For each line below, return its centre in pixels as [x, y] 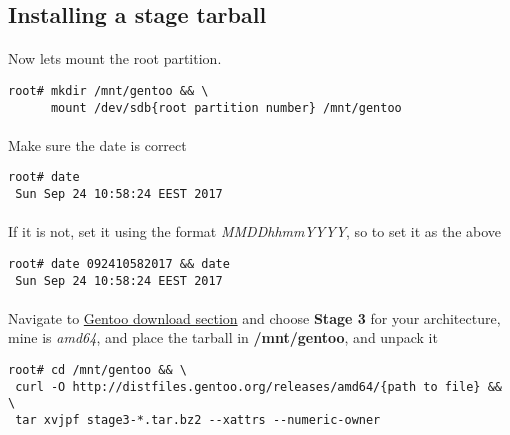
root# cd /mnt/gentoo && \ [97, 370]
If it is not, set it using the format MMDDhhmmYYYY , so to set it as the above [255, 231]
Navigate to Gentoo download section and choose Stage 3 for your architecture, [254, 317]
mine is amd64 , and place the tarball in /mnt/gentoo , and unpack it [223, 337]
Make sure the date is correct [97, 144]
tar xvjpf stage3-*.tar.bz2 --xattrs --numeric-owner [198, 420]
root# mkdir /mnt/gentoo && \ [108, 90]
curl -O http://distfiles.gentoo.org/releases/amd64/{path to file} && [258, 386]
